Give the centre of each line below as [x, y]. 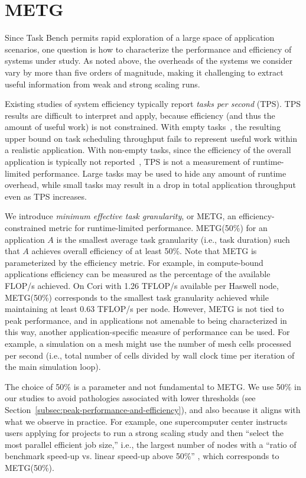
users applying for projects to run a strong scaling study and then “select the [144, 433]
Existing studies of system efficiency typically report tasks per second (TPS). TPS [153, 104]
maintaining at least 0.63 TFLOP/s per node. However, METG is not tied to [144, 309]
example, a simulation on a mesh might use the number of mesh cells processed [148, 343]
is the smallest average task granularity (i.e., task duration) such [173, 239]
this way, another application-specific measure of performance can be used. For [147, 332]
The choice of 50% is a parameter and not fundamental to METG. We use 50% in [153, 386]
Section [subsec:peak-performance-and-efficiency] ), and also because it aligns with [153, 409]
